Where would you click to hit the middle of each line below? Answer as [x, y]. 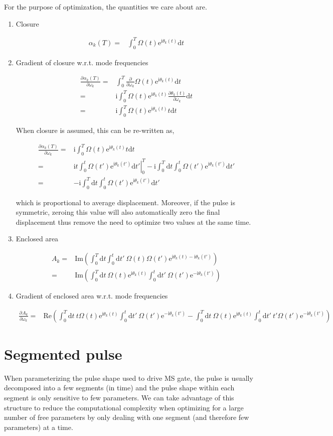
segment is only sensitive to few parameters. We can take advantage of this [119, 398]
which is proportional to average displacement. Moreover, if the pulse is [126, 202]
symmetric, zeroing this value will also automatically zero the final [118, 212]
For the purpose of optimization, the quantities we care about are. [106, 7]
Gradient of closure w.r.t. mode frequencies [82, 62]
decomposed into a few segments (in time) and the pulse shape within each [119, 388]
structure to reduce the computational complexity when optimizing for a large [124, 407]
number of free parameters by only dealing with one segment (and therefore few [127, 417]
